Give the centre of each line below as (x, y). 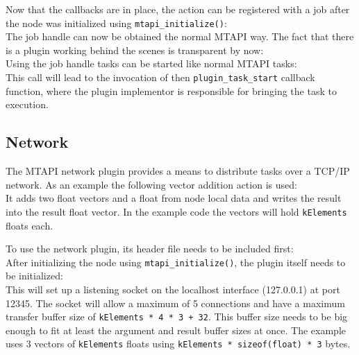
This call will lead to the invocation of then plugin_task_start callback (160, 77)
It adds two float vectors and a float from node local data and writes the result (174, 198)
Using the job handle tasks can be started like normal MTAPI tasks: (151, 63)
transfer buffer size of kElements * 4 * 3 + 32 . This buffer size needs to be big (177, 317)
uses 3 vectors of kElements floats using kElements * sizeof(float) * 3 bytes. (178, 344)
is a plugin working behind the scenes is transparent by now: (135, 50)
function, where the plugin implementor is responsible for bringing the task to (171, 90)
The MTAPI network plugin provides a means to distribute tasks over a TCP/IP (178, 171)
